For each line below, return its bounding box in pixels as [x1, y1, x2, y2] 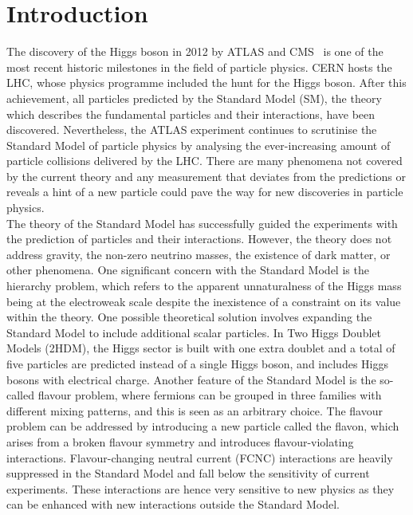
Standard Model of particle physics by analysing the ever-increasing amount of [6, 136, 391, 153]
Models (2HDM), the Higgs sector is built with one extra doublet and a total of [6, 340, 395, 356]
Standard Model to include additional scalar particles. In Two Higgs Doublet [6, 324, 381, 340]
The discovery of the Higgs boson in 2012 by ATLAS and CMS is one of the [6, 43, 383, 60]
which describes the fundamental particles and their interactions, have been [6, 105, 376, 122]
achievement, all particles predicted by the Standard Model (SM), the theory [6, 89, 382, 106]
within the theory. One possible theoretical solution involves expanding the [6, 309, 372, 325]
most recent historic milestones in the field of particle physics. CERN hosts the [6, 58, 392, 75]
